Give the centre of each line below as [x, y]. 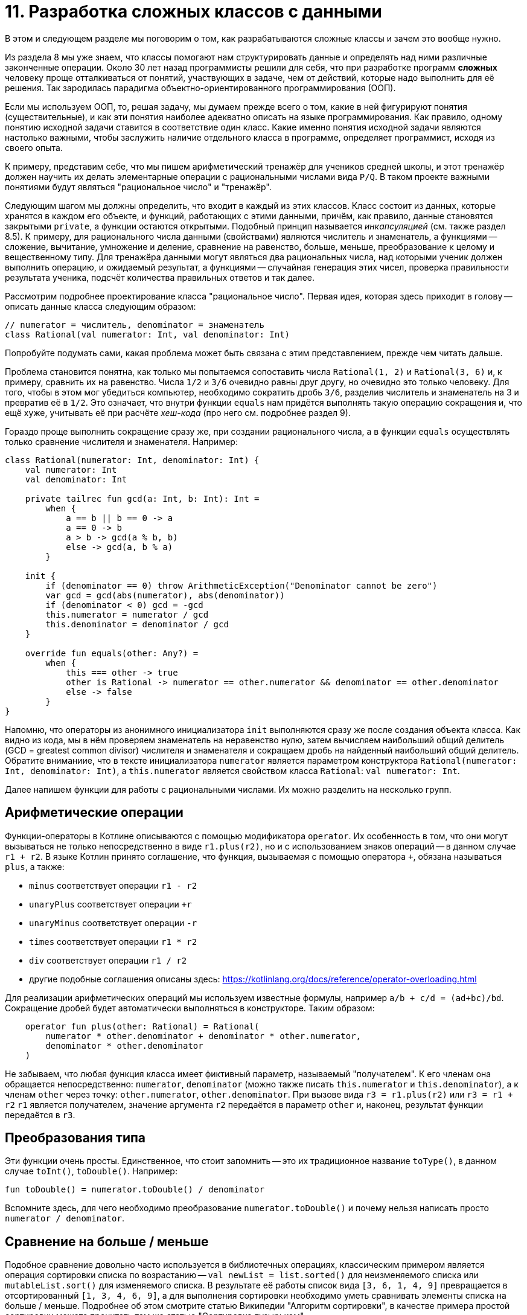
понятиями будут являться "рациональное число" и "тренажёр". [138, 187]
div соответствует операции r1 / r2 [108, 960]
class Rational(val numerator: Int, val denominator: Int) [148, 334]
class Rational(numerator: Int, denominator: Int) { [132, 460]
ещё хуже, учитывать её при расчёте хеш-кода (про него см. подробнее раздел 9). [178, 412]
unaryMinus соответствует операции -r [113, 923]
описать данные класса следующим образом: [101, 306]
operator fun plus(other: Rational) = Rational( [142, 1026]
